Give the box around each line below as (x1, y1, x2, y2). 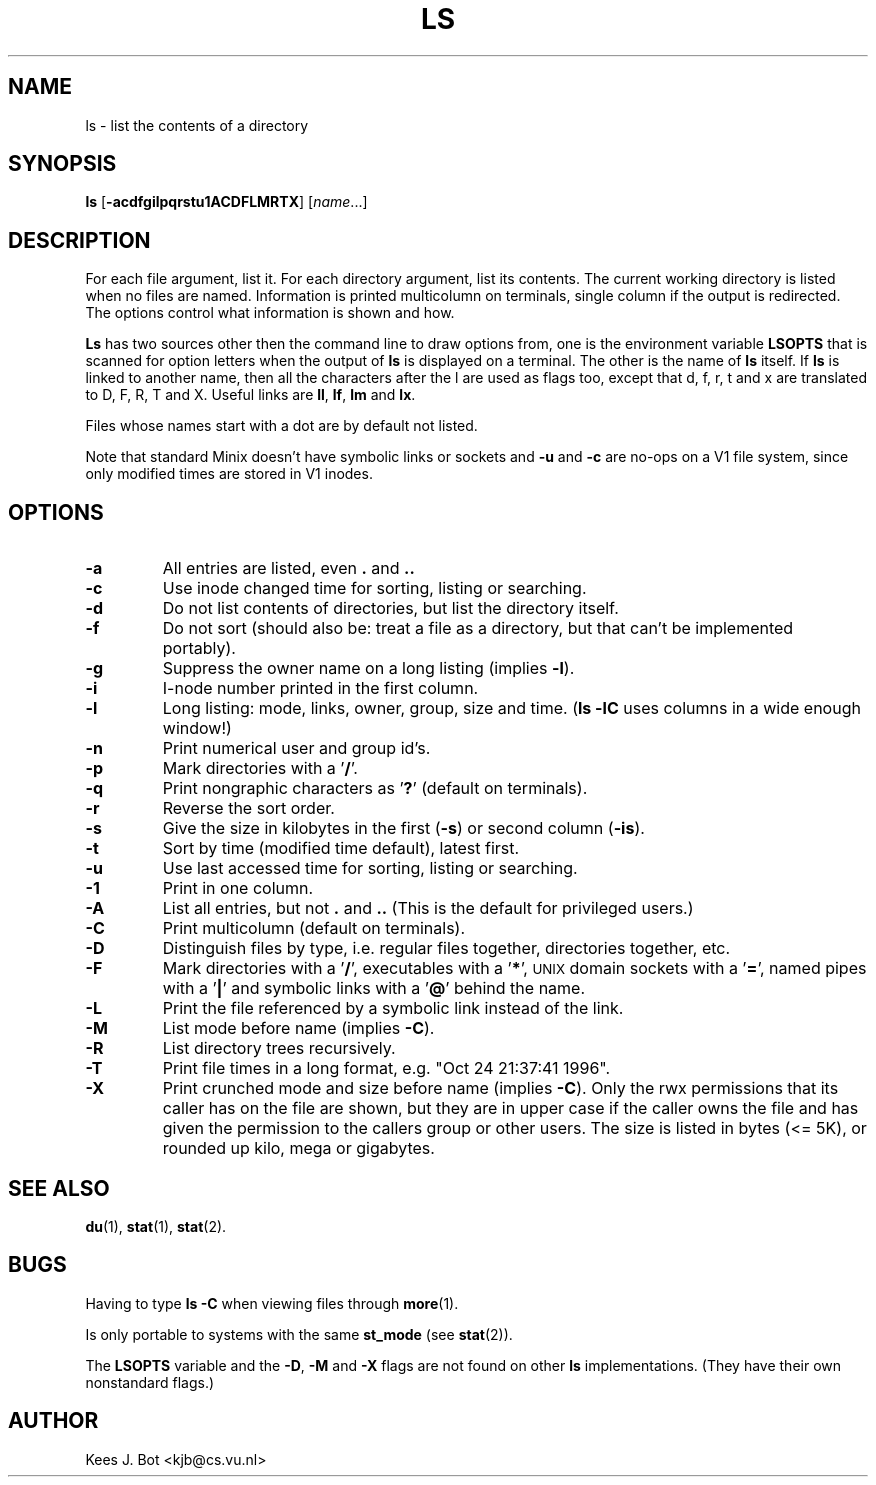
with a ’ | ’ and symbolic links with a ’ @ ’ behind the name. (162, 978, 586, 999)
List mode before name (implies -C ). (162, 1018, 435, 1039)
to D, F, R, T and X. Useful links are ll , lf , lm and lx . (85, 386, 416, 404)
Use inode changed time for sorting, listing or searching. (162, 578, 587, 599)
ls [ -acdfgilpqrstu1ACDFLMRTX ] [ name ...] (85, 193, 368, 211)
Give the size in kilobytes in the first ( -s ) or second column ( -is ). (162, 818, 645, 839)
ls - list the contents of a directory (85, 116, 309, 134)
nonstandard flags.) (85, 1373, 215, 1391)
